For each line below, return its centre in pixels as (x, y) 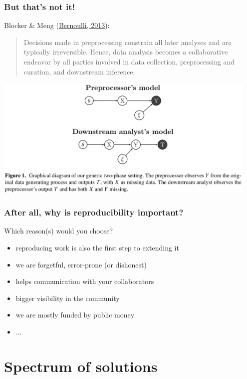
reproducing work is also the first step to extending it (97, 247)
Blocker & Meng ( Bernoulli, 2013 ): (57, 25)
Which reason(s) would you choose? (59, 231)
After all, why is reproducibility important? (94, 212)
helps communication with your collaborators (85, 281)
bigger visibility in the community (68, 298)
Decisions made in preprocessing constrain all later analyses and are (127, 42)
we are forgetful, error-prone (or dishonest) (81, 264)
